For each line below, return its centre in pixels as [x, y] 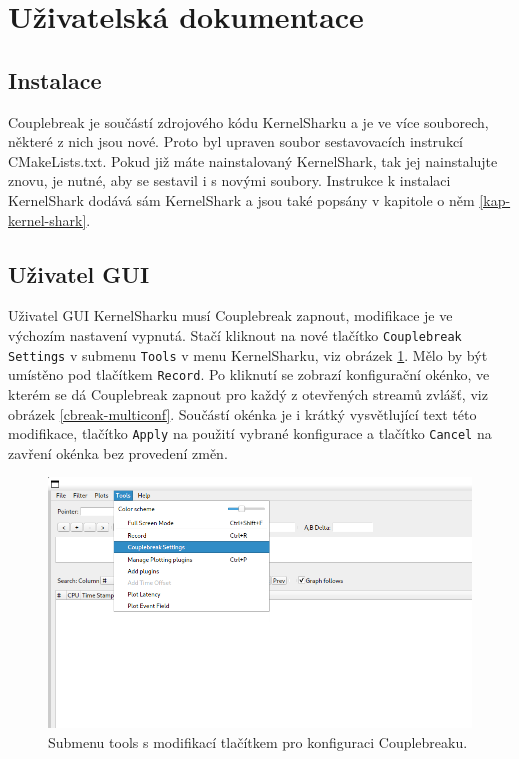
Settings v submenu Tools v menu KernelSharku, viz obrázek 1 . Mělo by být [248, 354]
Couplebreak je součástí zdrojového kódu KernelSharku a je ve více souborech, [248, 121]
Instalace [55, 79]
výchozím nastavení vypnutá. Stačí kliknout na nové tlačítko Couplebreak [235, 334]
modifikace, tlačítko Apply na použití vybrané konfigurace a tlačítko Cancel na [250, 433]
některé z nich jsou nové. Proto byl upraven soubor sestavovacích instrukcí [235, 141]
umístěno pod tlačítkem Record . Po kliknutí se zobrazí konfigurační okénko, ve [249, 374]
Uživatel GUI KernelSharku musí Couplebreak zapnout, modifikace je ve [230, 315]
